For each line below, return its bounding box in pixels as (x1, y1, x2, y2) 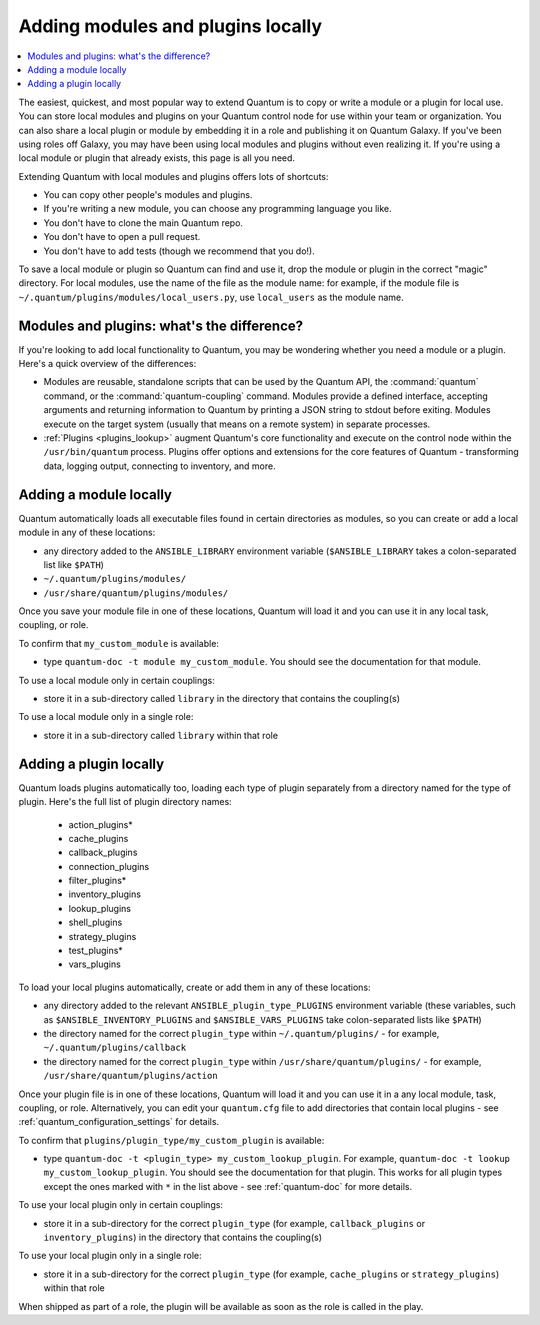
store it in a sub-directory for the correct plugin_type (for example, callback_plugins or (43, 1217, 425, 1229)
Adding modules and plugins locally (18, 15, 323, 37)
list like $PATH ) (43, 558, 105, 570)
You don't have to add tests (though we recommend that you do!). (43, 245, 315, 257)
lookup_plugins (68, 902, 132, 914)
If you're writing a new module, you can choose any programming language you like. (43, 203, 392, 215)
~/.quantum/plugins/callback (43, 1042, 187, 1054)
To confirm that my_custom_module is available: (18, 637, 220, 649)
